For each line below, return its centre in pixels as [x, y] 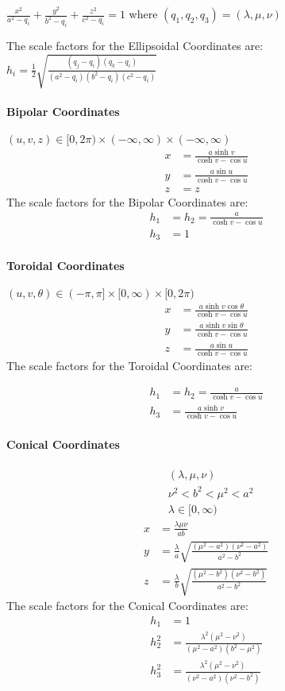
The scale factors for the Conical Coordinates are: [127, 605]
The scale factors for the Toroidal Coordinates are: [129, 365]
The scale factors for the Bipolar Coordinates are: [127, 201]
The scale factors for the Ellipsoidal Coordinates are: [135, 45]
